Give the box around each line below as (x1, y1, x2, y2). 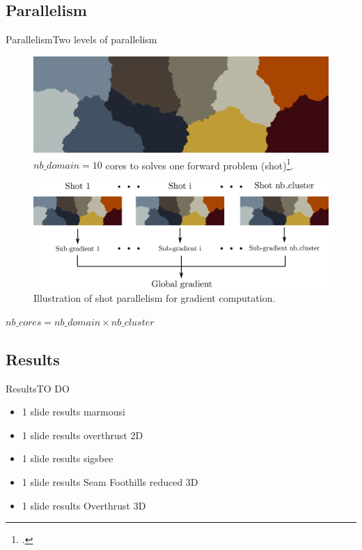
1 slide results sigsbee (22, 451, 113, 466)
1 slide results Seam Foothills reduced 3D (22, 475, 198, 489)
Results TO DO (6, 381, 70, 395)
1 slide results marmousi (22, 404, 125, 419)
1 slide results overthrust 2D (22, 427, 143, 442)
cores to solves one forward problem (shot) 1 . (105, 155, 294, 172)
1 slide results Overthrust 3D (22, 498, 146, 512)
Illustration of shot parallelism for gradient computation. (33, 291, 276, 305)
